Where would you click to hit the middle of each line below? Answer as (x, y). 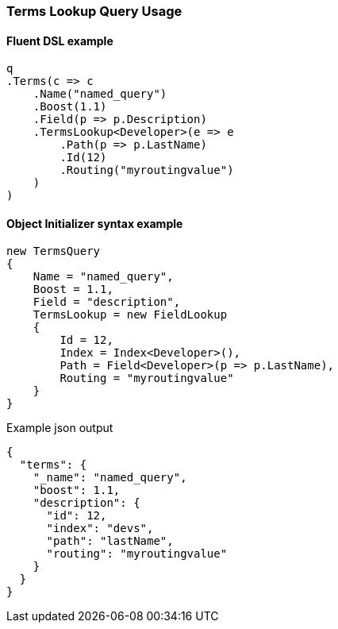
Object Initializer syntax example (95, 223)
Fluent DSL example (60, 41)
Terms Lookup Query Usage (94, 11)
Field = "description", (107, 302)
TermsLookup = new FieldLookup (130, 315)
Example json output (60, 428)
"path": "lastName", (110, 541)
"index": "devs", (100, 529)
